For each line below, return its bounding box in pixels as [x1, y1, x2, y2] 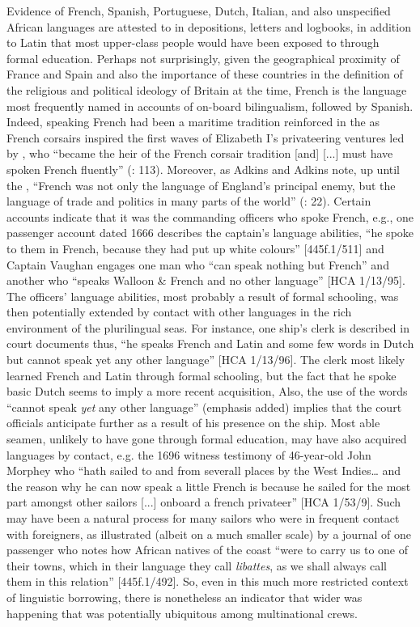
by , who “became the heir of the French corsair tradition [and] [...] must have [6, 145, 393, 162]
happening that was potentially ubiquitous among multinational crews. [6, 604, 358, 621]
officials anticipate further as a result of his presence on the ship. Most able [6, 414, 380, 431]
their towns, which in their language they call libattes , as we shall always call [6, 557, 387, 574]
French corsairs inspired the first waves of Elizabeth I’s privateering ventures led [6, 129, 405, 146]
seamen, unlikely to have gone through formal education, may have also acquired [6, 430, 407, 447]
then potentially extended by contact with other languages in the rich [6, 303, 352, 320]
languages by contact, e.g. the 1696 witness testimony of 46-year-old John [6, 446, 371, 463]
